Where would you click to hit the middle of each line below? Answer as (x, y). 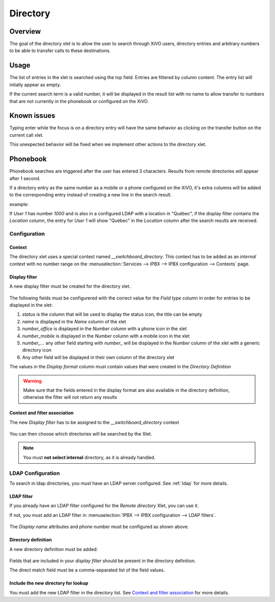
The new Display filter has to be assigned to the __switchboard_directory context (94, 422)
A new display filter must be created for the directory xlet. (70, 286)
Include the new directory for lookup (49, 583)
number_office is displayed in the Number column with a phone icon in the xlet (104, 329)
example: (19, 204)
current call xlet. (26, 135)
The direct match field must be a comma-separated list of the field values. (87, 570)
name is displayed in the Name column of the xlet (74, 321)
